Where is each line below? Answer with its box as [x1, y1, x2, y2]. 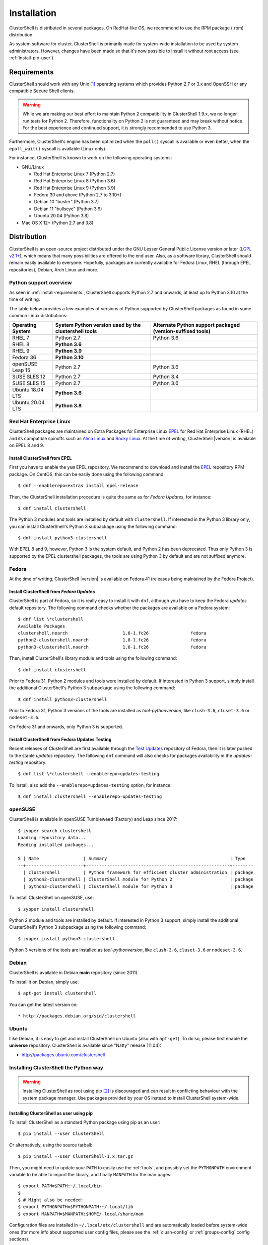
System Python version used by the [55, 322, 141, 329]
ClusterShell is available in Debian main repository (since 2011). [9, 970, 139, 976]
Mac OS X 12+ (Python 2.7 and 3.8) [21, 220, 94, 226]
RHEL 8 [12, 341, 30, 348]
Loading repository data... [18, 835, 86, 841]
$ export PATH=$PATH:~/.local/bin [18, 1183, 102, 1189]
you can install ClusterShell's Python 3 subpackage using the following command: [9, 523, 177, 529]
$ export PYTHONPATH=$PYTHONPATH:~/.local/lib [18, 1204, 134, 1210]
